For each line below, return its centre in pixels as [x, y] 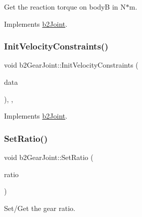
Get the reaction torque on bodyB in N [65, 7]
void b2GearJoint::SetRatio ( [49, 157]
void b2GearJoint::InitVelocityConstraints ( [71, 65]
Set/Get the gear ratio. [40, 208]
